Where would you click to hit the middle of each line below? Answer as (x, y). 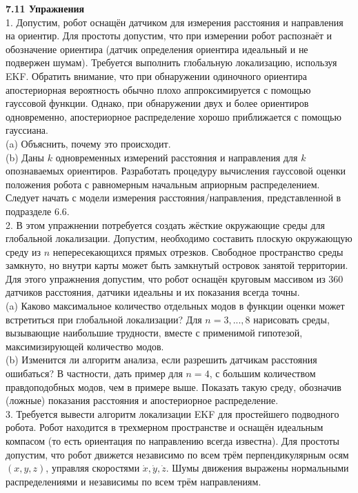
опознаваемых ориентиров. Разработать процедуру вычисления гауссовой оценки (176, 171)
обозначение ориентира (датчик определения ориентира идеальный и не (157, 49)
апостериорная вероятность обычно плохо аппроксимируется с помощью (158, 89)
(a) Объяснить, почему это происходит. (88, 143)
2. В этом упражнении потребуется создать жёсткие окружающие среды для (165, 224)
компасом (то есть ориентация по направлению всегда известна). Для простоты (173, 441)
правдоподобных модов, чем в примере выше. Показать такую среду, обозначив (173, 386)
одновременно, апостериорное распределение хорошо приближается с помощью (173, 116)
